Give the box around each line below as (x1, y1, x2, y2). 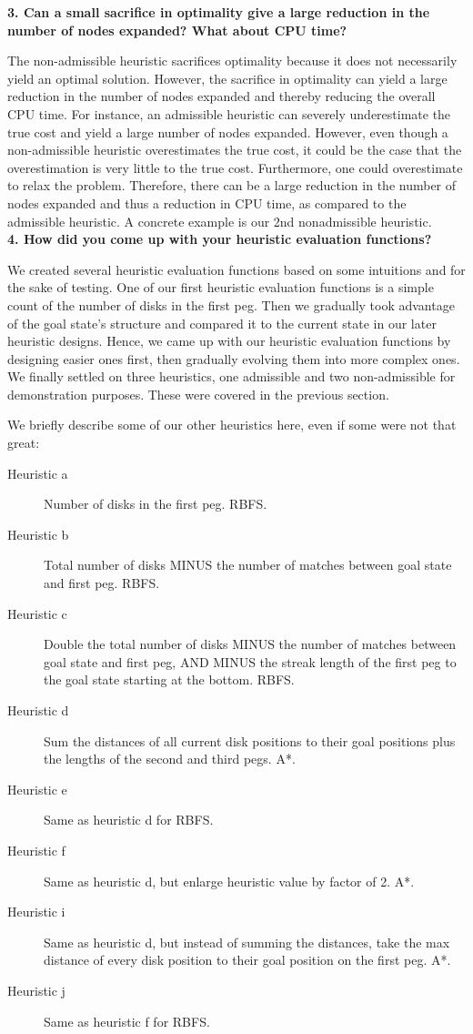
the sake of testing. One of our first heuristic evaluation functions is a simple (7, 278, 434, 297)
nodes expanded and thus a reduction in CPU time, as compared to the (7, 193, 407, 212)
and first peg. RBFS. (44, 573, 160, 593)
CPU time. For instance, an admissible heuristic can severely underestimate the (7, 104, 451, 123)
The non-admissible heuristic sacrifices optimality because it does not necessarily (7, 51, 458, 70)
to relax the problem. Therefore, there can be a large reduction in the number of (7, 176, 457, 195)
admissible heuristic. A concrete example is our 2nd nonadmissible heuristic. (7, 211, 432, 230)
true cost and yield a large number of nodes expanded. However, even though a (7, 122, 448, 141)
